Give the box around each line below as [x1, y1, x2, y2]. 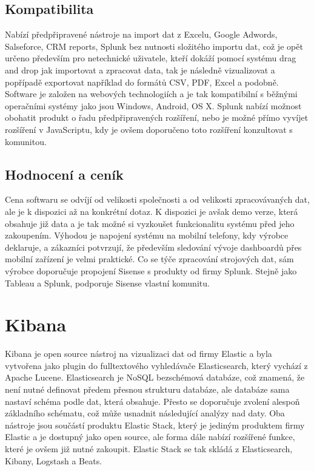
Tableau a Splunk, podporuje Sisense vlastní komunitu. [5, 276, 210, 289]
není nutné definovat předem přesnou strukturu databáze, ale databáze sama [5, 383, 290, 395]
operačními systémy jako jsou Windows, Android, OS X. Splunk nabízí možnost [5, 99, 302, 112]
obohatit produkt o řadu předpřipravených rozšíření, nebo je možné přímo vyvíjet [5, 111, 309, 124]
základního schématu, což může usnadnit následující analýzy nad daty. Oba [5, 407, 285, 419]
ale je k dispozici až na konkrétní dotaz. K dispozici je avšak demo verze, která [5, 205, 298, 217]
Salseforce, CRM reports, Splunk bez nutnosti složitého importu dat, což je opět [5, 39, 303, 52]
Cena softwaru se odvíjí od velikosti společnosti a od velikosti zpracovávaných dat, [5, 193, 310, 206]
